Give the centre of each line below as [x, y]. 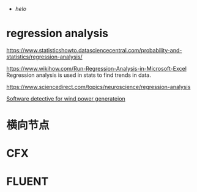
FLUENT [28, 181]
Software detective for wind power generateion [66, 98]
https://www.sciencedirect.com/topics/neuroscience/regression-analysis [98, 87]
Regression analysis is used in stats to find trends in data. [79, 75]
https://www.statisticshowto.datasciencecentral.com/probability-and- [94, 50]
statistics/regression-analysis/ [44, 57]
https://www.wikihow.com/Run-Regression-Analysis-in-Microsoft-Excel [96, 68]
